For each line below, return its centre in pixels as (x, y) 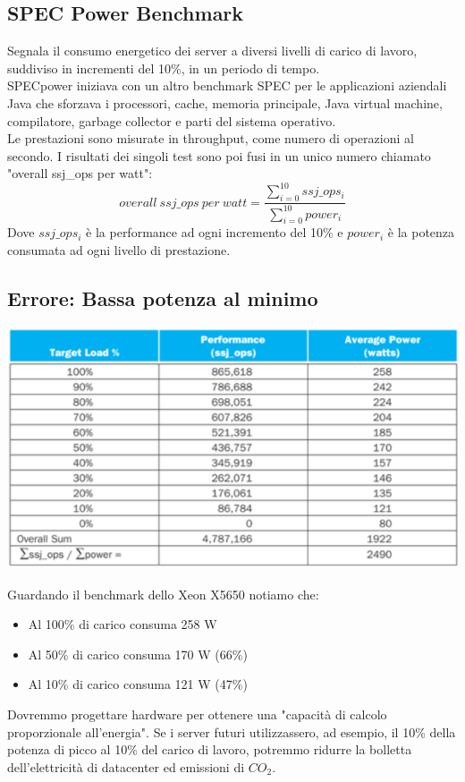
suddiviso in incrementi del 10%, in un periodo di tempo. (164, 68)
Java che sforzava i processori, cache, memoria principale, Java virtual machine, (225, 102)
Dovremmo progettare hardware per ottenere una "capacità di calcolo (197, 714)
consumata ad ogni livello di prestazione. (119, 250)
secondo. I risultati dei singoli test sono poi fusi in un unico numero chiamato (219, 155)
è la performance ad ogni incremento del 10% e (215, 232)
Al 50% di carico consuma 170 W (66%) (138, 654)
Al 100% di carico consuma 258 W (123, 624)
